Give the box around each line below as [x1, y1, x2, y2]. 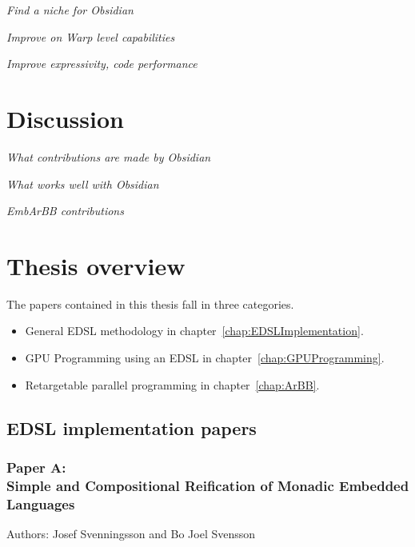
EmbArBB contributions [6, 202, 124, 219]
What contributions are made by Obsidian [6, 148, 211, 165]
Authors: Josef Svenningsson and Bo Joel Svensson [6, 525, 256, 542]
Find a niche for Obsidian [6, 2, 134, 18]
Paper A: [6, 457, 66, 477]
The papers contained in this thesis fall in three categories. [6, 295, 294, 312]
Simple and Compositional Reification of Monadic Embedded [6, 475, 409, 495]
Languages [6, 493, 75, 513]
